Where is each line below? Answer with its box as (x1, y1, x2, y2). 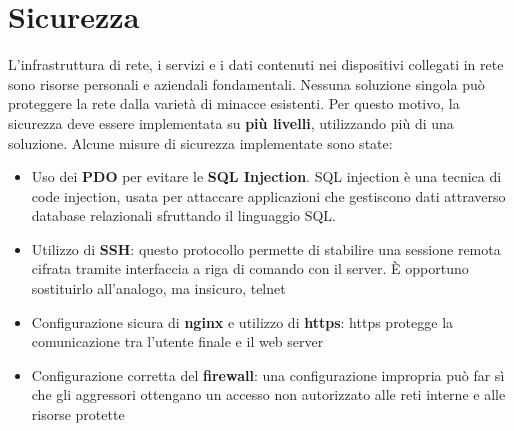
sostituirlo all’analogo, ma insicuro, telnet (31, 278, 286, 299)
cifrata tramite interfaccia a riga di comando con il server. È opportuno (31, 258, 469, 279)
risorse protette (31, 404, 125, 425)
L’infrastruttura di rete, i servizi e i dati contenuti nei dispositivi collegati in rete (8, 54, 504, 75)
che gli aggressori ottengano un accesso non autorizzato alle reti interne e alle (31, 384, 506, 405)
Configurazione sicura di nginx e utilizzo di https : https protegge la (31, 311, 454, 332)
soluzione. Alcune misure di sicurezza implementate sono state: (8, 132, 393, 153)
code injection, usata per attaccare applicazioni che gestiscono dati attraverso (31, 185, 506, 206)
